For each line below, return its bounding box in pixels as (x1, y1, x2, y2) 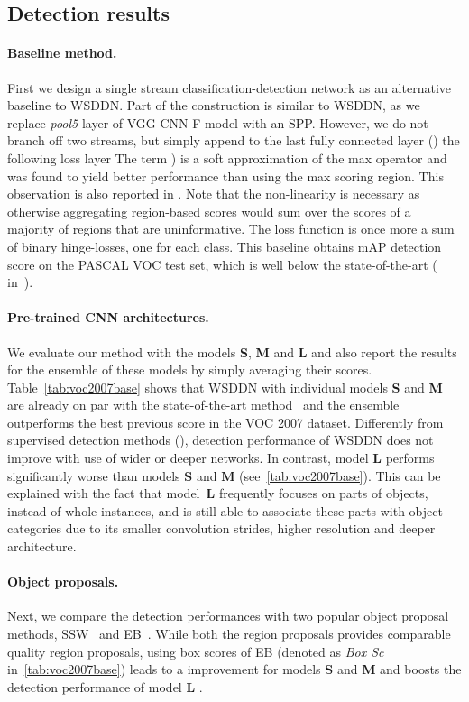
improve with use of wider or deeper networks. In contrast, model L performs (7, 448, 435, 467)
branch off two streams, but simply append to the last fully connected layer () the (7, 131, 460, 150)
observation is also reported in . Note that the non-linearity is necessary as (7, 184, 420, 203)
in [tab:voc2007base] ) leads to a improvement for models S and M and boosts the (7, 660, 462, 679)
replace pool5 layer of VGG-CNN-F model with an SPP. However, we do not (7, 113, 428, 132)
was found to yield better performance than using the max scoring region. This (7, 166, 444, 185)
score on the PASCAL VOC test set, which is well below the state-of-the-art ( (7, 254, 437, 273)
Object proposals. (7, 572, 119, 591)
